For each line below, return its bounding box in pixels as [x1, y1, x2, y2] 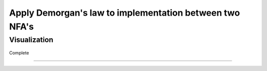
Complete [9, 50, 29, 56]
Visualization [9, 35, 54, 44]
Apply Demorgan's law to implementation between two [9, 7, 240, 18]
